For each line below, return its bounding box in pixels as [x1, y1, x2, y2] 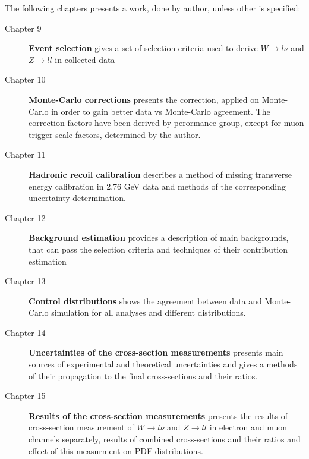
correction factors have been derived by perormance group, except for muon [29, 117, 304, 129]
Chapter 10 [5, 73, 46, 86]
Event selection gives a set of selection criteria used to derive [29, 42, 258, 54]
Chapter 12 [5, 211, 46, 224]
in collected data [55, 53, 115, 65]
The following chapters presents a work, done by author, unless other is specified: [5, 2, 301, 14]
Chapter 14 [5, 326, 46, 338]
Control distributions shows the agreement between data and [29, 294, 262, 307]
